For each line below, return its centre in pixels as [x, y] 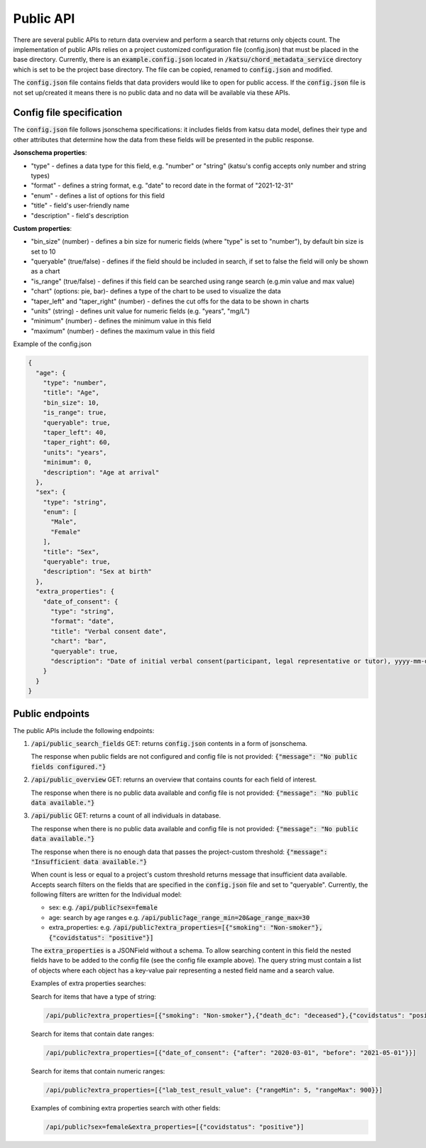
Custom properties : [43, 228]
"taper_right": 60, [77, 443]
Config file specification [68, 113]
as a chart [45, 271]
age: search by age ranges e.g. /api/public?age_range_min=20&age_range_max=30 [179, 917]
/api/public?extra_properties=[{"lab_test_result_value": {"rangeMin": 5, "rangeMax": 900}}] [214, 1090]
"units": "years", [75, 452]
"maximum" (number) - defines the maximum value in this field [123, 331]
